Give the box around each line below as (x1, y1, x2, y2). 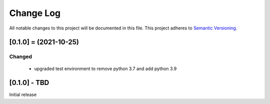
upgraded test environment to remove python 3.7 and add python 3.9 (34, 65, 177, 71)
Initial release (9, 91, 37, 97)
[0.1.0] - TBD (9, 78, 49, 87)
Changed (9, 53, 32, 60)
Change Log (9, 7, 61, 18)
